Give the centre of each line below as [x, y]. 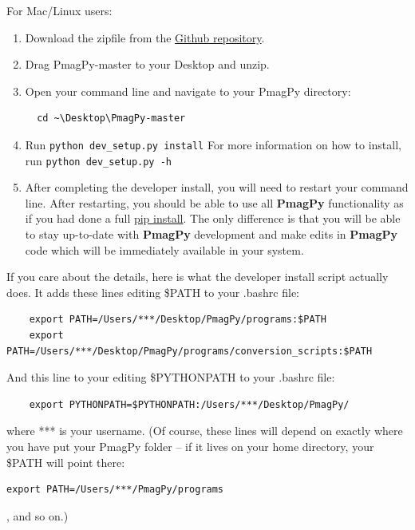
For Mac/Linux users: [59, 10]
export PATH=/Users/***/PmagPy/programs [115, 490]
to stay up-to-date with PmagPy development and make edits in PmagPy [211, 234]
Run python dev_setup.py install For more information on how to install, [213, 144]
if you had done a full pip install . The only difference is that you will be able [213, 218]
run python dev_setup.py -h [99, 160]
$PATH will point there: [66, 462]
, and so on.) [38, 515]
